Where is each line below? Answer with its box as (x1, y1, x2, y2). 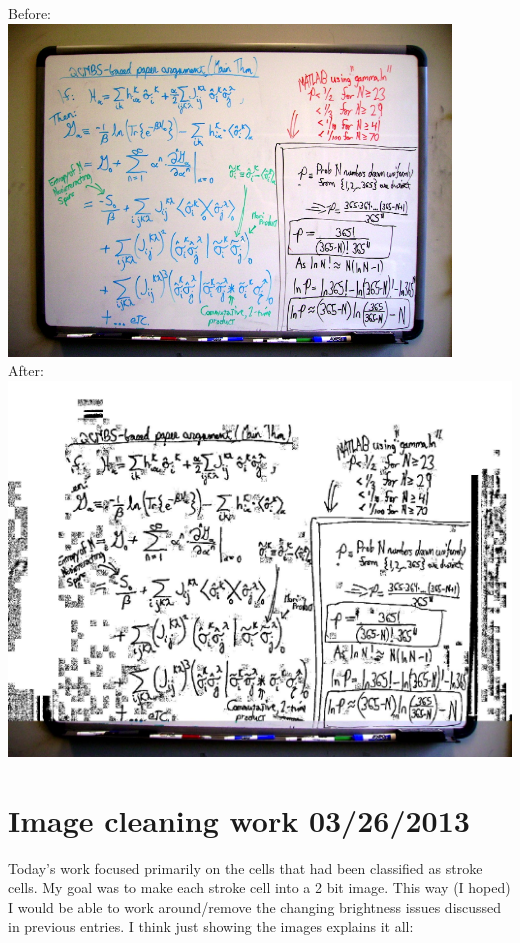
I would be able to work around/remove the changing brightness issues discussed (8, 896, 502, 917)
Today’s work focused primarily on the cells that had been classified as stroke (8, 857, 483, 878)
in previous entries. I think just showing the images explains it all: (8, 916, 414, 937)
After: (8, 360, 44, 381)
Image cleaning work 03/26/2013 (8, 799, 470, 840)
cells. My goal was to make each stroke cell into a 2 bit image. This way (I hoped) (8, 877, 511, 898)
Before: (8, 3, 52, 23)
